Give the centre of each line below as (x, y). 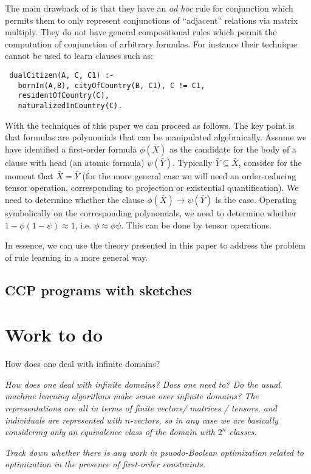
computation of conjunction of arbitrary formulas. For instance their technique (151, 43)
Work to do (54, 335)
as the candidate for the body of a (233, 149)
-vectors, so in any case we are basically (204, 420)
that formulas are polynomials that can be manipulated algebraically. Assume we (156, 137)
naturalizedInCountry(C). (70, 105)
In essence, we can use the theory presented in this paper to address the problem (155, 245)
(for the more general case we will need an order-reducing (189, 175)
